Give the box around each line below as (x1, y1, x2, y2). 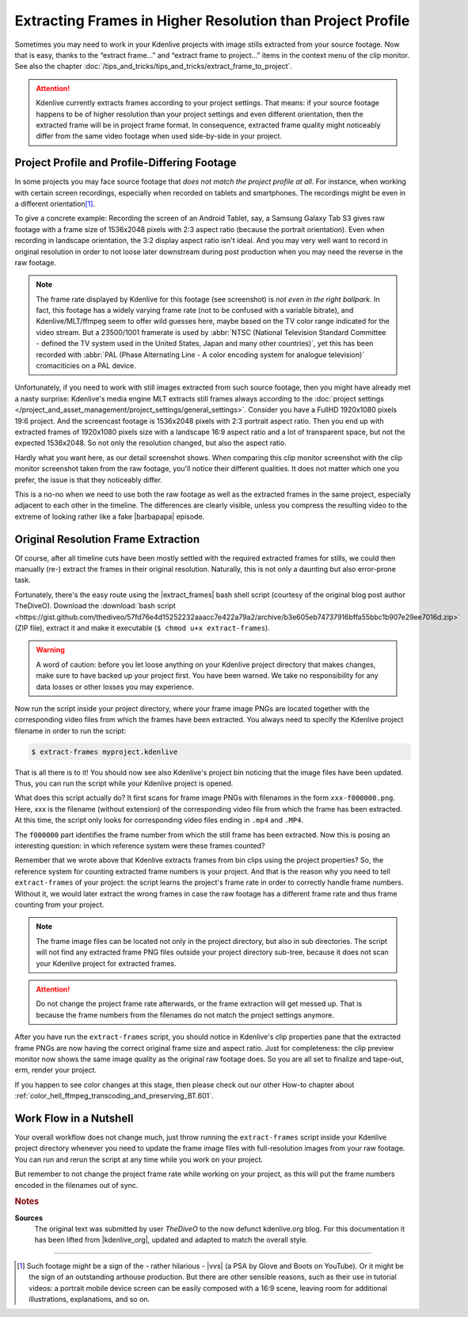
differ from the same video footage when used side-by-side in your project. (36, 131, 283, 141)
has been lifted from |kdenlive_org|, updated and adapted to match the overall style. (34, 1235, 308, 1245)
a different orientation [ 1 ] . (14, 199, 96, 208)
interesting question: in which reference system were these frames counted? (14, 841, 265, 851)
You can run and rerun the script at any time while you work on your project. (14, 1155, 264, 1164)
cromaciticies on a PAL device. (36, 361, 136, 371)
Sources (14, 1212, 44, 1223)
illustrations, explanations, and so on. (29, 1294, 150, 1304)
